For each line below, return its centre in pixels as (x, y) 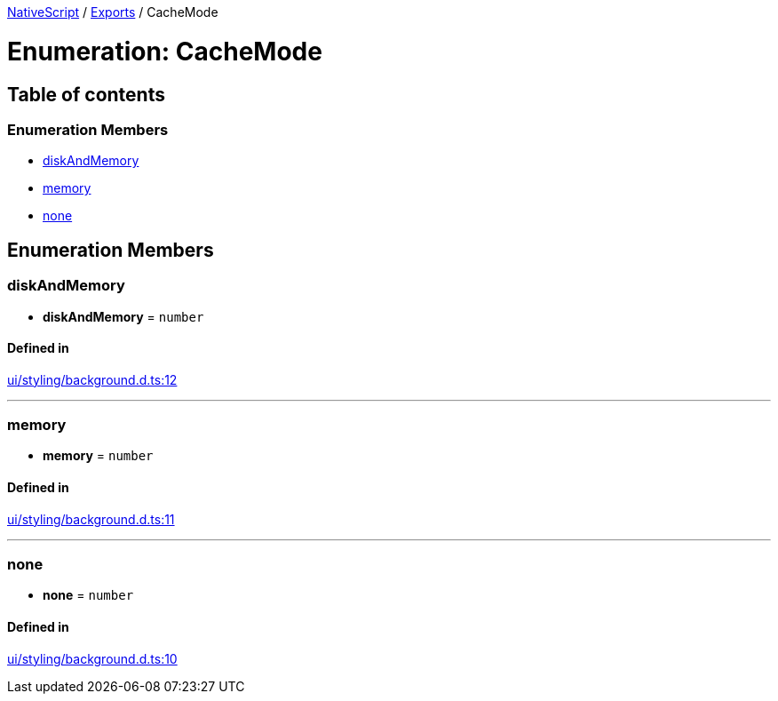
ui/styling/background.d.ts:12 (92, 379)
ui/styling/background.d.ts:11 (91, 519)
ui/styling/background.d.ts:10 (92, 658)
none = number (88, 595)
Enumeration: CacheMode (165, 51)
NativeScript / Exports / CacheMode (113, 12)
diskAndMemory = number (123, 316)
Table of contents (86, 94)
